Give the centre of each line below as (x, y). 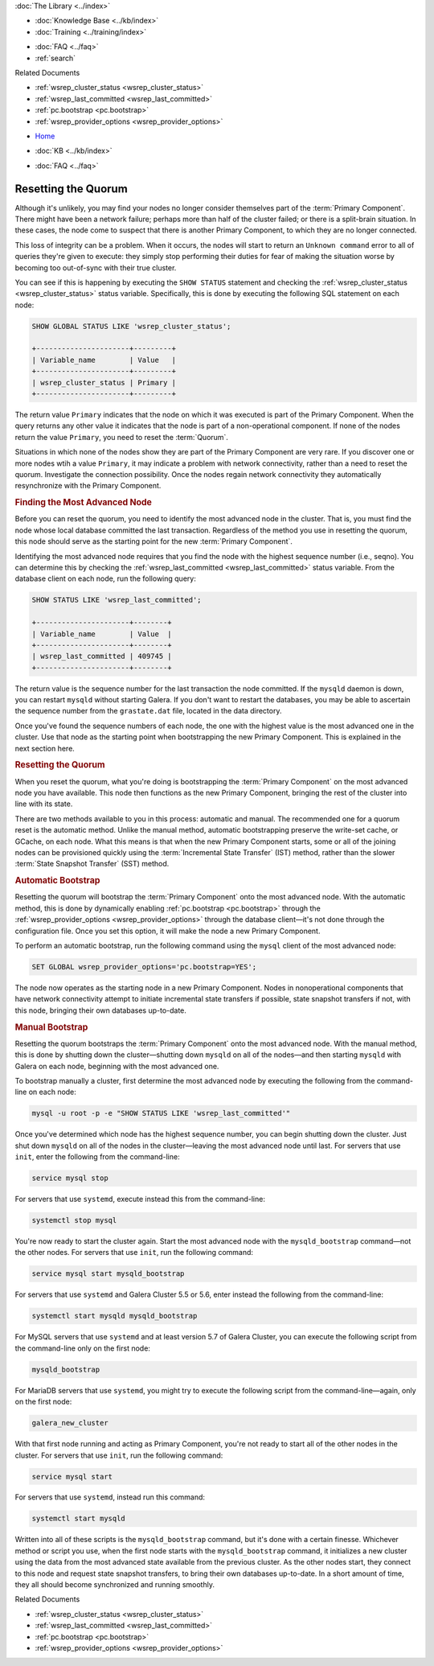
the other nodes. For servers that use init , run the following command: (134, 1253)
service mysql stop (70, 1178)
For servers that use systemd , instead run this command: (110, 1497)
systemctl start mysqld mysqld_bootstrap (115, 1316)
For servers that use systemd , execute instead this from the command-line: (140, 1199)
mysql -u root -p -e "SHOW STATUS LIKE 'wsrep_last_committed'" (161, 1113)
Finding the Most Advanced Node (84, 503)
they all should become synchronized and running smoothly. (115, 1585)
